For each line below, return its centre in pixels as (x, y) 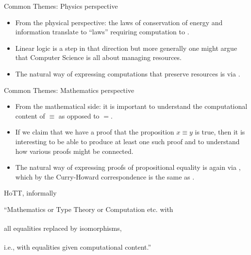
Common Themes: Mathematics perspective (69, 90)
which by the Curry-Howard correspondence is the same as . (105, 176)
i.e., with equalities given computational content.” (78, 247)
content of (30, 115)
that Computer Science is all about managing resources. (98, 57)
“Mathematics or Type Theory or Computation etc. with (89, 209)
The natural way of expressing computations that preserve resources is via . (128, 73)
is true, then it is (220, 132)
